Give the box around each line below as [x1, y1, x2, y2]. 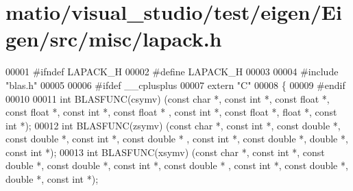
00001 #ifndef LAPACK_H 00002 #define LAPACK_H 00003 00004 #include [5, 64, 339, 79]
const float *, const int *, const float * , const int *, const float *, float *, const [5, 105, 337, 119]
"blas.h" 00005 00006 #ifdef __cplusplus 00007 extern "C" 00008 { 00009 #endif [5, 77, 345, 92]
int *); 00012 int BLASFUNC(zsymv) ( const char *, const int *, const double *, [5, 118, 341, 132]
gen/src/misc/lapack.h [5, 25, 222, 53]
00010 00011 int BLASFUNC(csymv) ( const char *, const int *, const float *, [5, 91, 330, 105]
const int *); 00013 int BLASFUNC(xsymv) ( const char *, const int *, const [5, 144, 325, 159]
